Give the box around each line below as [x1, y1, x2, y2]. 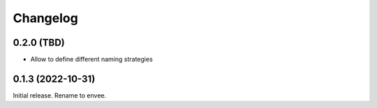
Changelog [13, 10, 78, 26]
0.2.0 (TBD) [13, 37, 66, 48]
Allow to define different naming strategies [30, 55, 153, 64]
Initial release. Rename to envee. [13, 91, 107, 100]
